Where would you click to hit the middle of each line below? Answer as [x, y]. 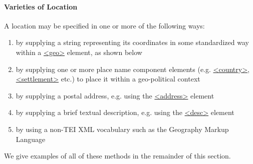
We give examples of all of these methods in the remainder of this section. [117, 156]
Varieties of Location [41, 6]
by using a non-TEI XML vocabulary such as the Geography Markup [122, 129]
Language [31, 139]
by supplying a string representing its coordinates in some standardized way [132, 42]
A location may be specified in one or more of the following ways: [104, 25]
